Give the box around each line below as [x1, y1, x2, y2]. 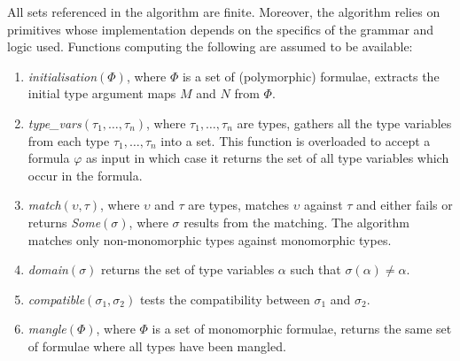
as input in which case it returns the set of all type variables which [86, 149, 449, 167]
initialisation [27, 66, 97, 85]
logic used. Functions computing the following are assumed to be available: [7, 37, 413, 56]
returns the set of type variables [101, 260, 275, 279]
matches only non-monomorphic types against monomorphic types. [27, 230, 392, 249]
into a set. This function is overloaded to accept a [160, 131, 431, 150]
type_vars [27, 113, 82, 132]
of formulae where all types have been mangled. [27, 336, 286, 355]
